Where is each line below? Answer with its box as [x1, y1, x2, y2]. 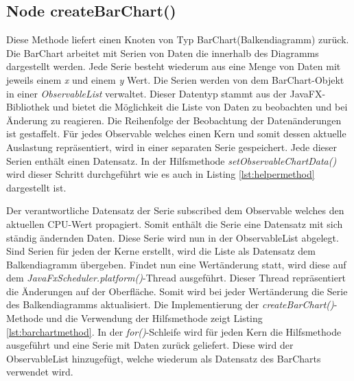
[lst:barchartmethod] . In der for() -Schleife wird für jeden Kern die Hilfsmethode [6, 324, 342, 338]
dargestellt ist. [6, 180, 67, 194]
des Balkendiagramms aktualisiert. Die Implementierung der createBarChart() [6, 297, 334, 312]
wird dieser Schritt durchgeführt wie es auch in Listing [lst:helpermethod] [6, 167, 315, 181]
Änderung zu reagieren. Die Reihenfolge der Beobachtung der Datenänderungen [6, 113, 342, 127]
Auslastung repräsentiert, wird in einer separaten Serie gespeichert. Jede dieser [6, 139, 338, 154]
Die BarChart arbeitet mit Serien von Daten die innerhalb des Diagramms [6, 45, 319, 60]
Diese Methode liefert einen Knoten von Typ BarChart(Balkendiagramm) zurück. [6, 32, 349, 47]
